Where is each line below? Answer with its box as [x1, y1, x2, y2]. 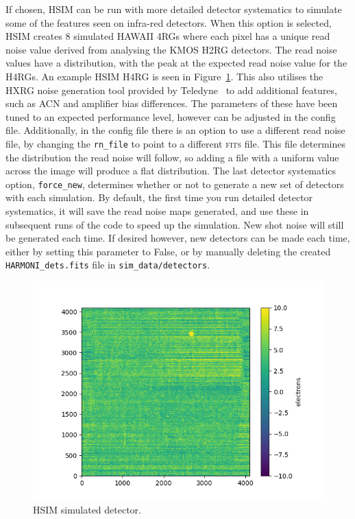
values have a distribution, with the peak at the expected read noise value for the [5, 56, 347, 70]
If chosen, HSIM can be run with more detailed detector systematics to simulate [5, 2, 342, 16]
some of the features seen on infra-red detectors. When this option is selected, [5, 15, 332, 30]
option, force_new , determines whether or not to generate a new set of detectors [5, 176, 344, 191]
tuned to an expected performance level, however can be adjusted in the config [5, 109, 336, 124]
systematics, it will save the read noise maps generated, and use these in [5, 204, 309, 218]
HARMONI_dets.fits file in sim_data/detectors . [5, 257, 210, 272]
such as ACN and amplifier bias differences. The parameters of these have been [5, 96, 338, 111]
